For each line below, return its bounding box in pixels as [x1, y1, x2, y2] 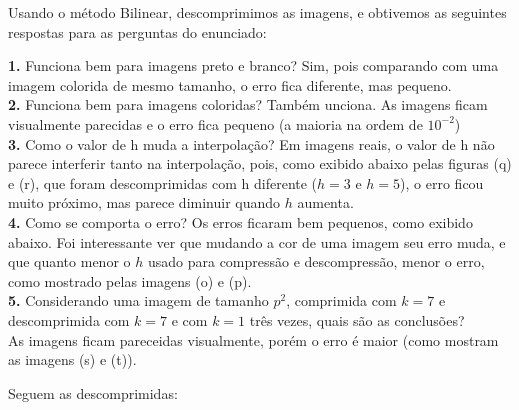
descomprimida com [8, 309, 130, 330]
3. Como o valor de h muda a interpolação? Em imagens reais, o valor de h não [8, 133, 495, 154]
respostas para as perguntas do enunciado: [8, 21, 267, 42]
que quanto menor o [8, 251, 131, 272]
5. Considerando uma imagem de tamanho [8, 290, 269, 311]
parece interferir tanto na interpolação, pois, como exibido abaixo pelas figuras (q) [8, 153, 512, 174]
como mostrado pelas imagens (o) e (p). [8, 270, 252, 291]
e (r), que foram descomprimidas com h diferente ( [8, 172, 318, 193]
